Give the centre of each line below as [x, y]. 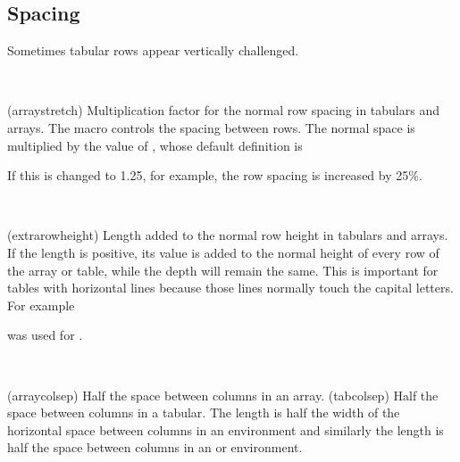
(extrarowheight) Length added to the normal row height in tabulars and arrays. [228, 235]
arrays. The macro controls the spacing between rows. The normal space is [211, 127]
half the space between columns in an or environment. [155, 447]
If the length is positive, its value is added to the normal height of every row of [223, 252]
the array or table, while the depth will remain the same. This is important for [223, 270]
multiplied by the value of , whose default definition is [155, 145]
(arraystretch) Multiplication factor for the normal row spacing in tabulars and [223, 110]
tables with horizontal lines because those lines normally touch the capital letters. [230, 288]
